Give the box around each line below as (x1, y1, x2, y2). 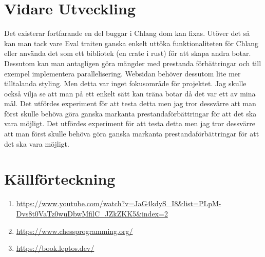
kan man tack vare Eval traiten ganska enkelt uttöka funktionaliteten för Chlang (4, 37, 259, 48)
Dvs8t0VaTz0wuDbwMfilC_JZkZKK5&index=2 (16, 208, 168, 219)
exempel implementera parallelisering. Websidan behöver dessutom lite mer (4, 68, 241, 78)
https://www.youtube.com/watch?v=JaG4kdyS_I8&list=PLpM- (16, 198, 221, 209)
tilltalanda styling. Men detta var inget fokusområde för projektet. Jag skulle (4, 78, 247, 89)
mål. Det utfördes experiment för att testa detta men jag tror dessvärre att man (4, 98, 256, 109)
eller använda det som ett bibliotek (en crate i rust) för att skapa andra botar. (4, 48, 251, 58)
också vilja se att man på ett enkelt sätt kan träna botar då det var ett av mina (4, 88, 256, 98)
